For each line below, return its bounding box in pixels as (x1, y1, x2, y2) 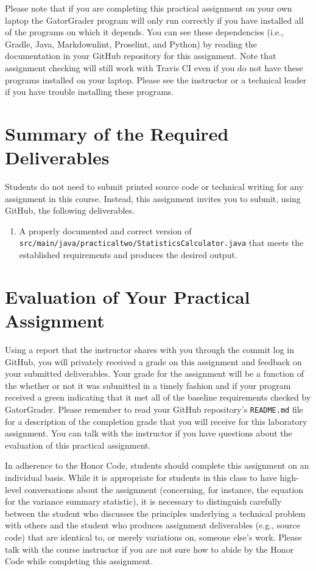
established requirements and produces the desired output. (19, 248, 237, 261)
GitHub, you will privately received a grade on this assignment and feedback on (5, 355, 302, 368)
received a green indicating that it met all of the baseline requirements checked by (5, 391, 311, 404)
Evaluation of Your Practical (5, 284, 250, 309)
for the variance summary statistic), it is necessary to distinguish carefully (5, 495, 282, 508)
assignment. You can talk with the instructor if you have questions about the (5, 427, 292, 440)
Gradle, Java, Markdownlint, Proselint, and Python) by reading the (5, 37, 257, 50)
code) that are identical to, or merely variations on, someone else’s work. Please (5, 530, 302, 543)
